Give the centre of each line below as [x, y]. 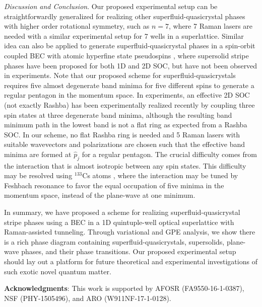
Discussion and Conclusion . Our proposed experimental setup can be [111, 6]
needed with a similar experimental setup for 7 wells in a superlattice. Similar [124, 35]
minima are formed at [38, 154]
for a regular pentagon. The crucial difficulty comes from [169, 154]
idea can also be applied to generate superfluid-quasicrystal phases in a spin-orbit [130, 46]
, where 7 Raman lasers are [211, 26]
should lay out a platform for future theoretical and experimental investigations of [131, 261]
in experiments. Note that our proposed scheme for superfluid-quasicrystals [120, 75]
